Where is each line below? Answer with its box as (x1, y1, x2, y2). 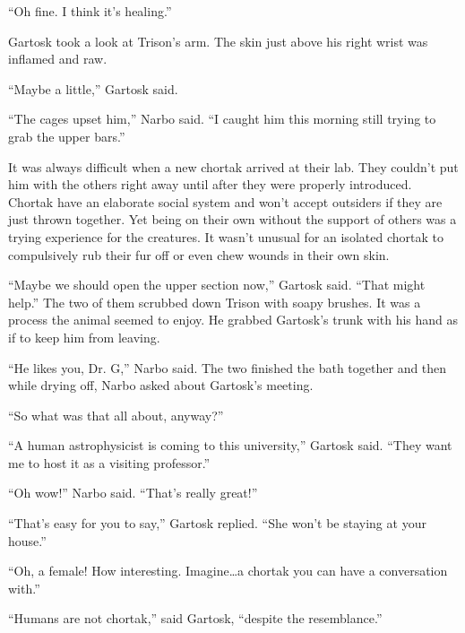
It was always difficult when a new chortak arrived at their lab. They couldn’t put (8, 157, 459, 176)
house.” (8, 531, 47, 550)
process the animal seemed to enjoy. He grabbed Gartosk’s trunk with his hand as (8, 310, 459, 329)
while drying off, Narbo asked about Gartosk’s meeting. (8, 376, 314, 395)
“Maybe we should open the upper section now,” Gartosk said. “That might (8, 275, 426, 294)
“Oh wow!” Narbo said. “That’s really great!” (8, 483, 258, 502)
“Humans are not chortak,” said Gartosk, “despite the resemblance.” (8, 609, 383, 628)
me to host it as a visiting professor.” (8, 453, 211, 472)
